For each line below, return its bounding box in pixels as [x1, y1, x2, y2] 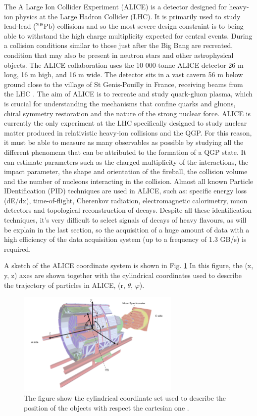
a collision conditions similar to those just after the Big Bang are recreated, [4, 40, 233, 50]
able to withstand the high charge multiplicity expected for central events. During [4, 30, 253, 41]
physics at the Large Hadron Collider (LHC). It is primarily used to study [15, 11, 241, 21]
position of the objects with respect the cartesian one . [24, 402, 189, 413]
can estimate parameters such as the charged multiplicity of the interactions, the [4, 156, 249, 167]
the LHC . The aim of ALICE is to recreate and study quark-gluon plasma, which [4, 89, 253, 99]
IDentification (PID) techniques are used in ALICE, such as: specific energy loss [4, 185, 247, 196]
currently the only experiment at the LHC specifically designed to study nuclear [4, 118, 247, 128]
